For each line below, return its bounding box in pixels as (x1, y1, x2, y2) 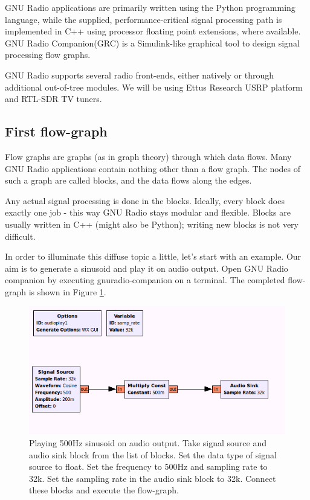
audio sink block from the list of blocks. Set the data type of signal (29, 448, 277, 461)
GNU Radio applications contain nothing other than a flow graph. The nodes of (5, 162, 301, 175)
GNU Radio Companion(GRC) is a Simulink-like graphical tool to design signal (5, 36, 300, 49)
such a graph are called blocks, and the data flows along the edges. (5, 174, 252, 187)
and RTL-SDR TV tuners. (5, 92, 102, 105)
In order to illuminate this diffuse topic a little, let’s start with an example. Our (5, 250, 302, 263)
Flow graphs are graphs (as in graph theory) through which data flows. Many (5, 150, 292, 162)
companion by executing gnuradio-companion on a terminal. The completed (5, 274, 285, 286)
